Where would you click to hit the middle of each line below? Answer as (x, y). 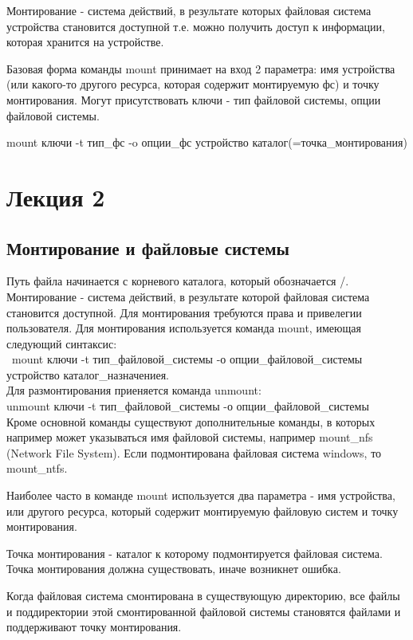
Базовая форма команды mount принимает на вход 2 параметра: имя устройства (201, 68)
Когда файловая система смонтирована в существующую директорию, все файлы (203, 596)
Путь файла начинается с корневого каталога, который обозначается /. (178, 281)
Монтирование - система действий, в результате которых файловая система (189, 10)
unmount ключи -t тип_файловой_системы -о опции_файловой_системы (188, 406)
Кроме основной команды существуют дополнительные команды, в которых (191, 421)
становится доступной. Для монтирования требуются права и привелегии (184, 312)
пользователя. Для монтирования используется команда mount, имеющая (184, 328)
